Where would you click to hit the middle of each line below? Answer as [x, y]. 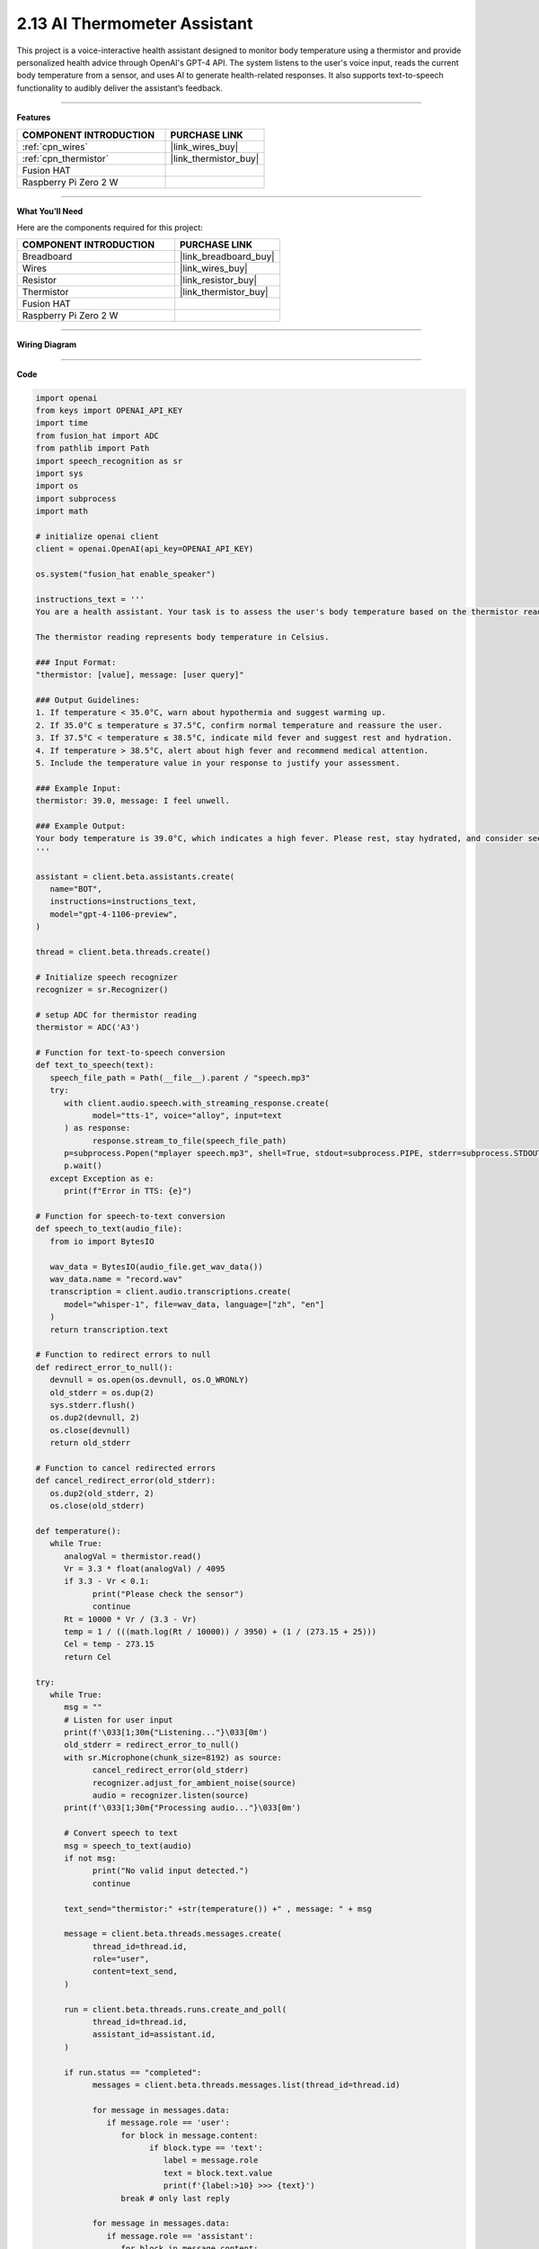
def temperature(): [78, 1531]
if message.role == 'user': [168, 2123]
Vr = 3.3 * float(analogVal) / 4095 [145, 1568]
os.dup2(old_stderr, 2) [102, 1493]
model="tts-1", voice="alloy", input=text [187, 1115]
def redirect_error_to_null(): [105, 1367]
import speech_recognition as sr [109, 461]
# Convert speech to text [121, 1833]
